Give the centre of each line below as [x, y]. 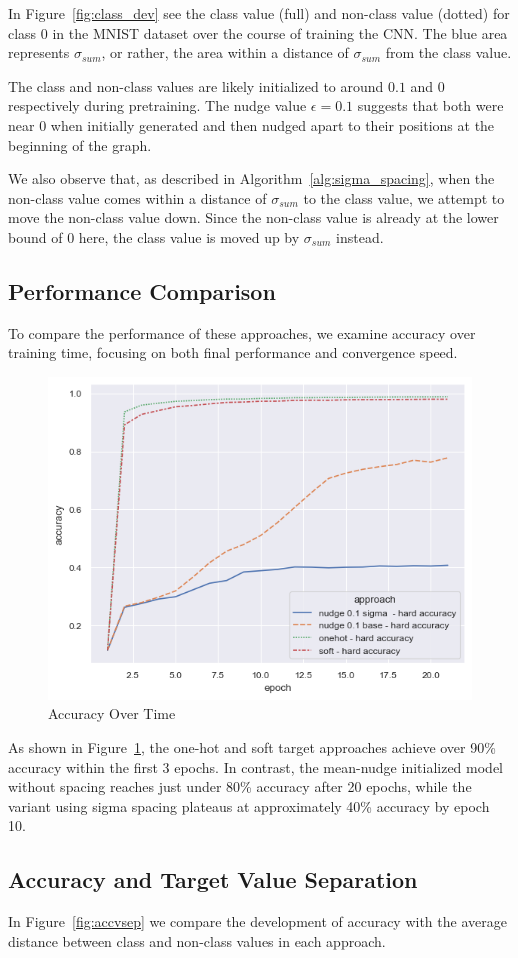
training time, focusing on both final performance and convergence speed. [233, 352]
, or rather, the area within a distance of [225, 52]
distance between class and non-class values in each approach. [197, 940]
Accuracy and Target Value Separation [213, 879]
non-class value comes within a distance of [137, 197]
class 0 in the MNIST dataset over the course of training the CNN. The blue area [258, 32]
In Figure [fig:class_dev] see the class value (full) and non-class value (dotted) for [259, 13]
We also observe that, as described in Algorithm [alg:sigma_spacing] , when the [251, 178]
